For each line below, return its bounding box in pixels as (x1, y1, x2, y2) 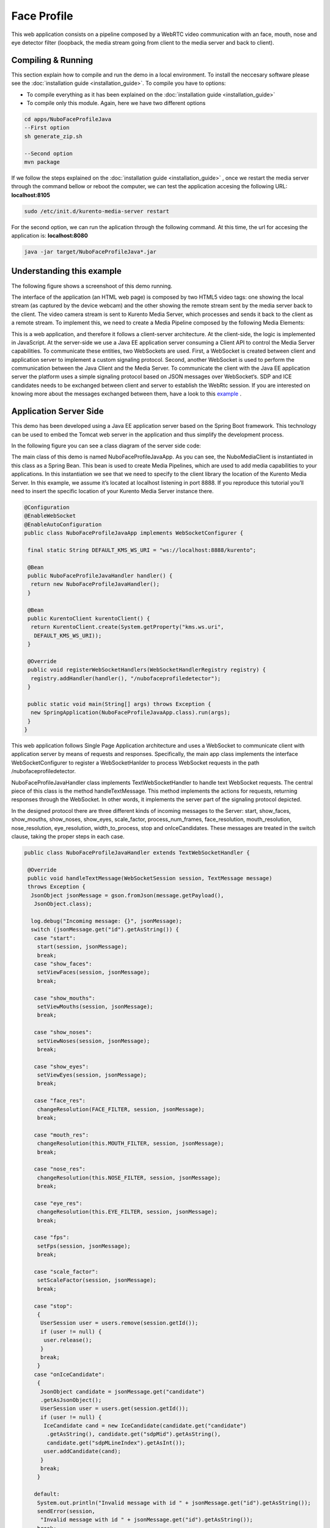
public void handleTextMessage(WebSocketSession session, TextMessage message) (28, 875, 273, 882)
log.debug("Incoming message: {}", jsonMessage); (31, 917, 183, 925)
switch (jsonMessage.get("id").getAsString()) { (31, 926, 180, 933)
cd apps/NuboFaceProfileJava (24, 116, 112, 122)
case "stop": (34, 1302, 73, 1309)
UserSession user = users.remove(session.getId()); (40, 1320, 199, 1326)
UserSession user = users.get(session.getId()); (40, 1405, 189, 1412)
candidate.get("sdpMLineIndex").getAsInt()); (46, 1439, 186, 1446)
